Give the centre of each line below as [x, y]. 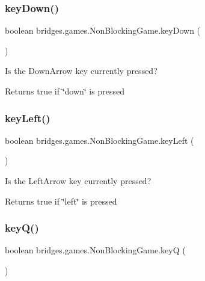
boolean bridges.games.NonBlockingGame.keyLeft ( [99, 140]
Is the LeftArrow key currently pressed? [78, 181]
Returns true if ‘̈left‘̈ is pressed [61, 201]
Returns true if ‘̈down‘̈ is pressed [65, 91]
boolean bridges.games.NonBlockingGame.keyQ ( [95, 250]
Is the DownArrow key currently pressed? [81, 71]
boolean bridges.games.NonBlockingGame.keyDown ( [103, 30]
